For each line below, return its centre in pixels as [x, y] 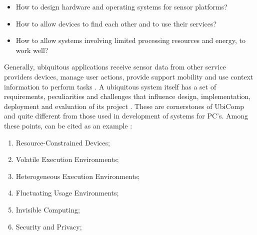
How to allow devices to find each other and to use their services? [116, 23]
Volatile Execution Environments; [67, 159]
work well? [32, 50]
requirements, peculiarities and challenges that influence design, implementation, [127, 96]
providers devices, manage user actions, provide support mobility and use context [129, 76]
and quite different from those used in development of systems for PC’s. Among [126, 116]
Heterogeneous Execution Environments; [78, 176]
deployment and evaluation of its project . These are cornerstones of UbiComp [124, 106]
